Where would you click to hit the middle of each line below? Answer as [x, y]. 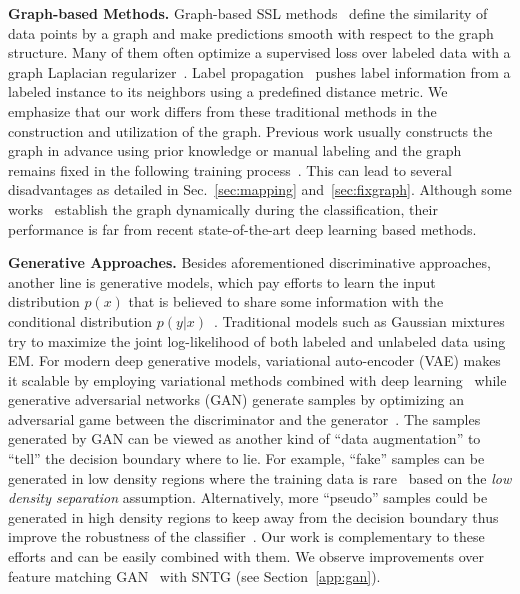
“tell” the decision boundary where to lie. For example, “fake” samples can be [246, 458]
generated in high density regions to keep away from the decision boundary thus [253, 516]
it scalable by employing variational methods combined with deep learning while [257, 379]
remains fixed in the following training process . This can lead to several [230, 169]
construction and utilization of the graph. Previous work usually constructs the [250, 130]
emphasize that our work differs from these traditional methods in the [222, 110]
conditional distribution [80, 320]
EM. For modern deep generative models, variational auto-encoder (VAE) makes [254, 360]
